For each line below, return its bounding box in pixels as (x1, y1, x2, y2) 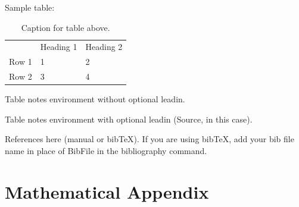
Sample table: (5, 1, 55, 13)
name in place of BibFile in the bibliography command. (5, 145, 207, 156)
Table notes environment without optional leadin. (5, 93, 185, 105)
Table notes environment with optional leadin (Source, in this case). (5, 112, 253, 125)
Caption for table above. (21, 21, 110, 33)
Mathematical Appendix (5, 179, 209, 203)
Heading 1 (40, 40, 77, 53)
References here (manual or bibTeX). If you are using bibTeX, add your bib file (5, 133, 294, 145)
